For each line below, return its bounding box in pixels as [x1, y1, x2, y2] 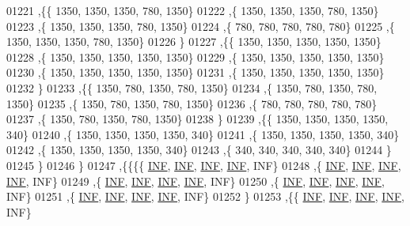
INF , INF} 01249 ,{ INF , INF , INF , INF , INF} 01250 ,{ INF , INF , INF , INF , [6, 172, 385, 189]
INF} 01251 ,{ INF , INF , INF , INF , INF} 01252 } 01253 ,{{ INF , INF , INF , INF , [6, 188, 404, 205]
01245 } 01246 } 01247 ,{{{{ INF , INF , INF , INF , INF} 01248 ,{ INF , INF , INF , [6, 156, 401, 173]
